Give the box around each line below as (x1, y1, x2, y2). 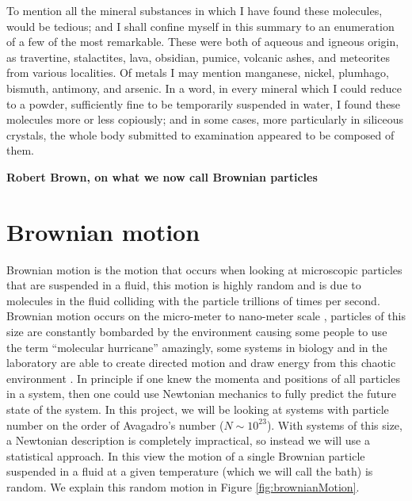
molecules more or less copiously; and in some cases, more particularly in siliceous (6, 111, 403, 128)
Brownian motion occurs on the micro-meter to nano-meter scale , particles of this (6, 308, 406, 324)
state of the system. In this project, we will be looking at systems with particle (6, 401, 389, 417)
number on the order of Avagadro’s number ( (6, 416, 224, 433)
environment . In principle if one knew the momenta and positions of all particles (6, 369, 400, 386)
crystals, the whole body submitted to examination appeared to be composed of (6, 126, 395, 143)
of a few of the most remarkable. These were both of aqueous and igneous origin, (6, 33, 399, 50)
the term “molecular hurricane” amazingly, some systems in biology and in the (6, 338, 387, 355)
